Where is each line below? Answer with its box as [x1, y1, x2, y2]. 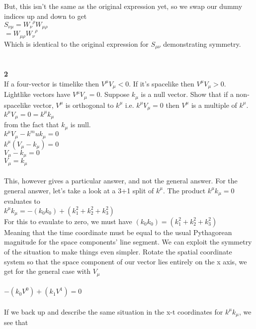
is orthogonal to [65, 99, 114, 110]
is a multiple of [191, 99, 237, 110]
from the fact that [4, 119, 59, 130]
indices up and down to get [4, 10, 87, 21]
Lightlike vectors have [4, 89, 71, 99]
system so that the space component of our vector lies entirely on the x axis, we [4, 256, 247, 266]
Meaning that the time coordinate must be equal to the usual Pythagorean [4, 227, 232, 237]
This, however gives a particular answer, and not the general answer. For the [4, 175, 238, 186]
